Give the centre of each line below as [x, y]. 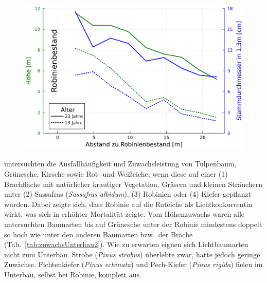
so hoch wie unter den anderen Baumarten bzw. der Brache [99, 234]
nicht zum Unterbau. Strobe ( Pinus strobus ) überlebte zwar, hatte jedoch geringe [132, 254]
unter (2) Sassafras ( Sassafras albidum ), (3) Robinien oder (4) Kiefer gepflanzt [128, 194]
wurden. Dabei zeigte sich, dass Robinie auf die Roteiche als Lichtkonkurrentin [128, 204]
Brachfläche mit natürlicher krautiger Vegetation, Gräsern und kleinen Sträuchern [133, 184]
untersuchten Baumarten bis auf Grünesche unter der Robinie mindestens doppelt [133, 224]
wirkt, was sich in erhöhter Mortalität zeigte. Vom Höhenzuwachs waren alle [124, 214]
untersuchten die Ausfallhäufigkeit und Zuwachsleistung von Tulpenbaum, [120, 164]
